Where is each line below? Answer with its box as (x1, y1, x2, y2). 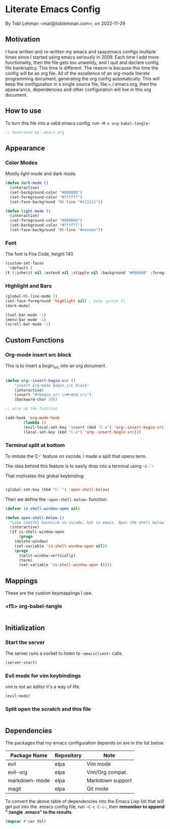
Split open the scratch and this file (5, 706, 91, 713)
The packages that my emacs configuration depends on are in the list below (5, 740, 164, 746)
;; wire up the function (5, 406, 58, 411)
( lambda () (23, 420, 47, 425)
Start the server (5, 639, 45, 646)
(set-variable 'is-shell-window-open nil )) (14, 544, 108, 549)
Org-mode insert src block (5, 351, 72, 358)
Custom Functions (5, 336, 65, 344)
